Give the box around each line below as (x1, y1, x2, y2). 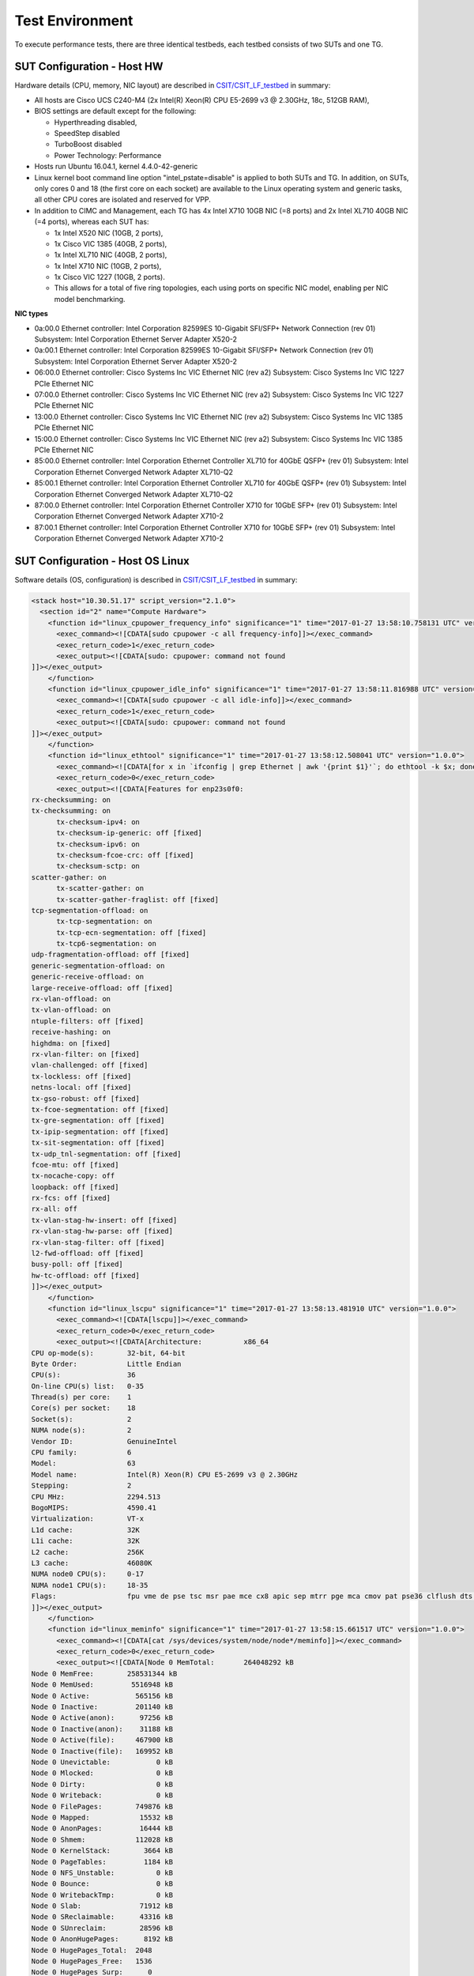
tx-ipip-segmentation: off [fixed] (31, 1127, 169, 1136)
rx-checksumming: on (31, 795, 111, 804)
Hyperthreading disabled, (54, 117, 137, 126)
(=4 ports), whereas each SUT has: (34, 217, 149, 227)
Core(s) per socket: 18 (31, 1404, 136, 1412)
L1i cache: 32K (31, 1537, 140, 1545)
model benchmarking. (54, 294, 126, 304)
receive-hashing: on (31, 1028, 111, 1037)
